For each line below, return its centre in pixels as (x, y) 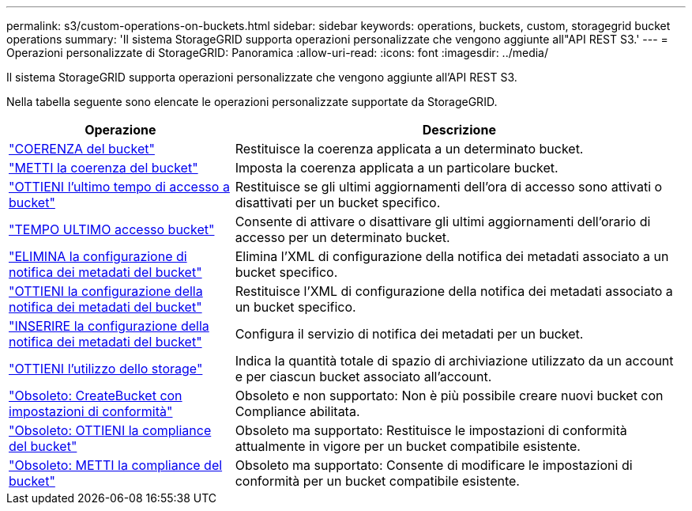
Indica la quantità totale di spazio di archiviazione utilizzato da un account (454, 361)
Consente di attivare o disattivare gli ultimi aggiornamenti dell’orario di (443, 221)
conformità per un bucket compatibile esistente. (377, 481)
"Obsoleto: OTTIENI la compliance (110, 430)
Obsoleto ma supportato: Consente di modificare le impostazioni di (434, 465)
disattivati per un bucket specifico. (338, 203)
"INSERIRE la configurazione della (109, 326)
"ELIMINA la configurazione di (98, 256)
